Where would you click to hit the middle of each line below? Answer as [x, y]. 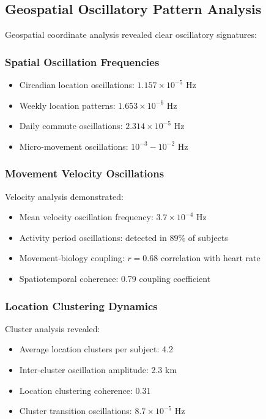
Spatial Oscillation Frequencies [82, 61]
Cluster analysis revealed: [53, 328]
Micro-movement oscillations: [74, 146]
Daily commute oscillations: [71, 126]
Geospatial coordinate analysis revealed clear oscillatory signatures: [131, 35]
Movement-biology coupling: [72, 258]
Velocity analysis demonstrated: [64, 196]
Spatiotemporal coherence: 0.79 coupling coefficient [115, 278]
